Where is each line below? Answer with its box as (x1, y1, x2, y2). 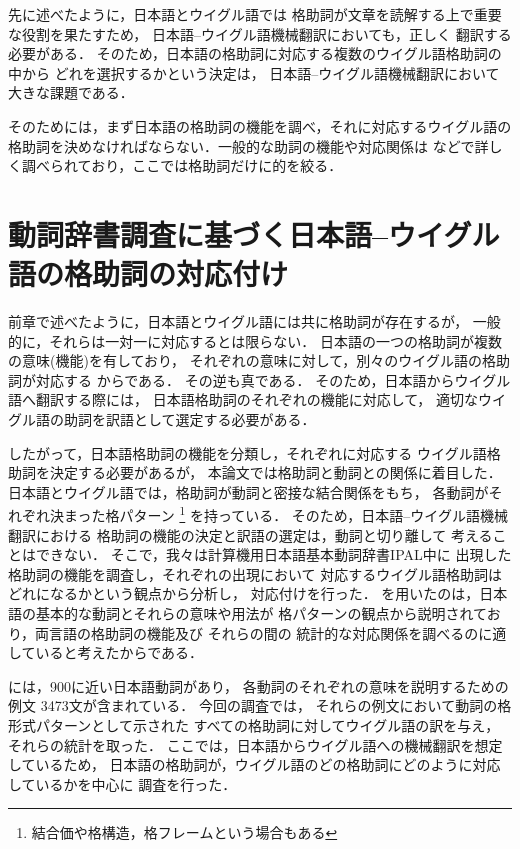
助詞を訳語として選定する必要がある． (63, 409, 316, 430)
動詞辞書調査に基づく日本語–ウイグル (8, 213, 500, 254)
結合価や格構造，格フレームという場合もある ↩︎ (31, 822, 338, 843)
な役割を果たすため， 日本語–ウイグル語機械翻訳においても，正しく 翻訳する (8, 23, 512, 44)
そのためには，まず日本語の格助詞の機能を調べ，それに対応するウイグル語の (8, 115, 512, 136)
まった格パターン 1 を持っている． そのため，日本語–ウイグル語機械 (63, 502, 508, 526)
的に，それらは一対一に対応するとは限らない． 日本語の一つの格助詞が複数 (8, 330, 502, 351)
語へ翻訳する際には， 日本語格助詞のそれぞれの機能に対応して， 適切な (8, 389, 478, 410)
